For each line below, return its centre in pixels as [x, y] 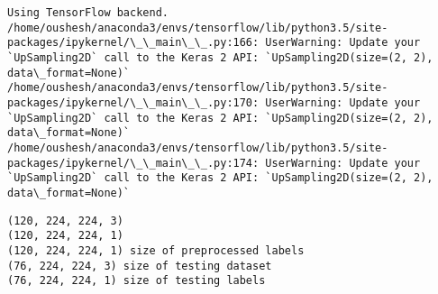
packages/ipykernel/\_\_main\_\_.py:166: [133, 43]
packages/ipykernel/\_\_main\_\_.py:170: [133, 102]
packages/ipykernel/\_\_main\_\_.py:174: [133, 163]
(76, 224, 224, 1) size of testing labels [137, 281]
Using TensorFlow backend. [88, 13]
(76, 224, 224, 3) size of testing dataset [140, 266]
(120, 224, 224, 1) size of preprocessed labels [156, 250]
